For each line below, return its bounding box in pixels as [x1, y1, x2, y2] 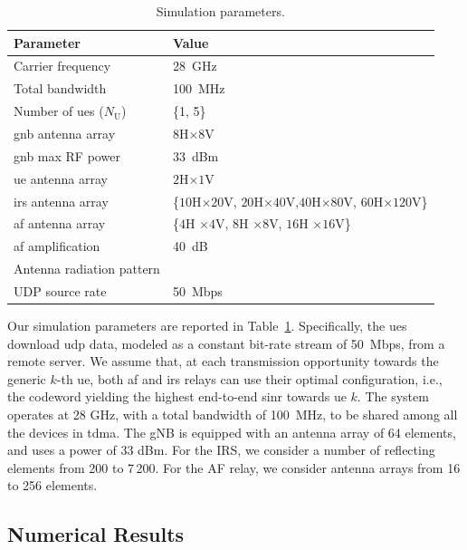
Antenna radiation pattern [14, 259, 160, 278]
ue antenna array [14, 169, 108, 188]
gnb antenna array [14, 123, 116, 142]
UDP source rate [14, 281, 107, 300]
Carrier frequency [14, 56, 111, 75]
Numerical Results [7, 520, 185, 548]
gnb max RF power [14, 146, 120, 165]
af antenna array [14, 214, 106, 233]
